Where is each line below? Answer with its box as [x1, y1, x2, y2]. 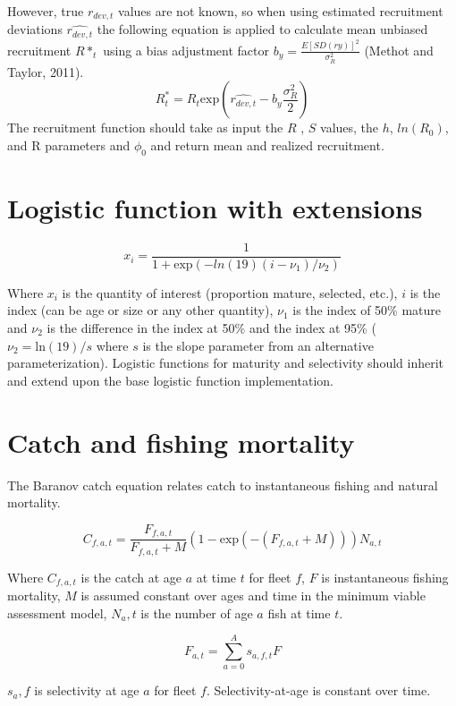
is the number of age [140, 603, 253, 622]
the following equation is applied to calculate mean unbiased [97, 20, 428, 38]
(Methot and [364, 40, 434, 59]
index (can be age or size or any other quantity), [7, 301, 274, 319]
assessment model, [7, 603, 107, 622]
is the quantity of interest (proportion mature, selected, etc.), [62, 283, 398, 302]
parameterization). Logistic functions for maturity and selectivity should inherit [7, 353, 444, 372]
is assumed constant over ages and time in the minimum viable [80, 586, 426, 605]
